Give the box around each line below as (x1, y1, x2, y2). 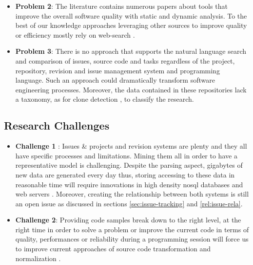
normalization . (15, 253, 61, 263)
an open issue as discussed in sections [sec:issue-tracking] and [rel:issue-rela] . (15, 198, 243, 208)
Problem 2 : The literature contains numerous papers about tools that (15, 1, 228, 11)
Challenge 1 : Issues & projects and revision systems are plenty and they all (15, 141, 247, 151)
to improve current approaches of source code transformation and (15, 243, 211, 254)
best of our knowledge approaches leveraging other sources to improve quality (15, 20, 247, 30)
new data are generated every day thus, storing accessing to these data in (15, 169, 235, 179)
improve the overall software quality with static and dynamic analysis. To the (15, 10, 247, 21)
